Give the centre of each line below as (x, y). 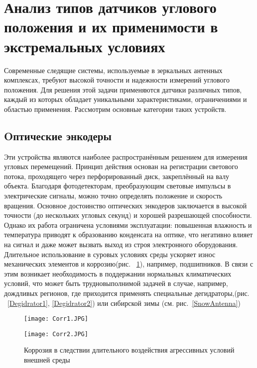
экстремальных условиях (85, 46)
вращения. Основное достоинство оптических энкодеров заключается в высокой (126, 205)
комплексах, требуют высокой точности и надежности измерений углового (117, 80)
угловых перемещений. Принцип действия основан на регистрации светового (121, 166)
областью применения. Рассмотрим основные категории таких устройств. (115, 109)
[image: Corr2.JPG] (56, 334)
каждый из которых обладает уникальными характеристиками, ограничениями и (126, 99)
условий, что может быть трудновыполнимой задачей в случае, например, (116, 283)
